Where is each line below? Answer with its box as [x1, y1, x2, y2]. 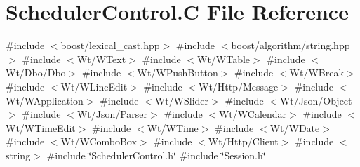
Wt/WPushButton [137, 65, 218, 80]
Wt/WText [76, 51, 126, 66]
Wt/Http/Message [198, 79, 279, 93]
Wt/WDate [269, 120, 320, 135]
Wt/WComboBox [60, 134, 137, 149]
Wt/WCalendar [218, 107, 287, 121]
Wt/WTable [197, 51, 251, 66]
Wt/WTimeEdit [6, 120, 76, 135]
